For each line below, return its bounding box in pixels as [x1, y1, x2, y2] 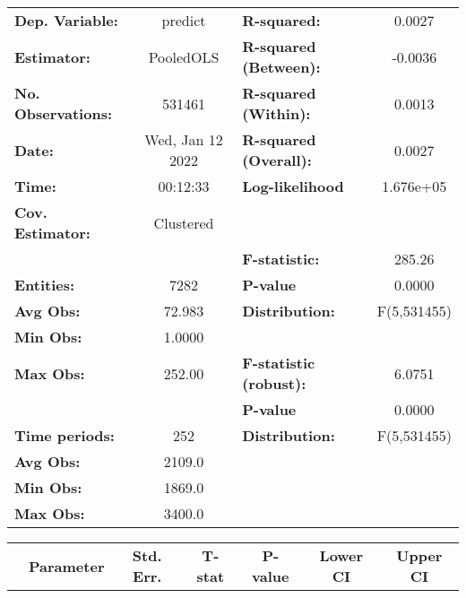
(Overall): [242, 150, 312, 170]
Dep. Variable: [14, 10, 118, 30]
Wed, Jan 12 [144, 129, 223, 150]
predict [161, 10, 206, 30]
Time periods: [14, 425, 115, 446]
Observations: [14, 103, 113, 124]
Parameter [29, 555, 105, 576]
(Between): [242, 56, 321, 77]
